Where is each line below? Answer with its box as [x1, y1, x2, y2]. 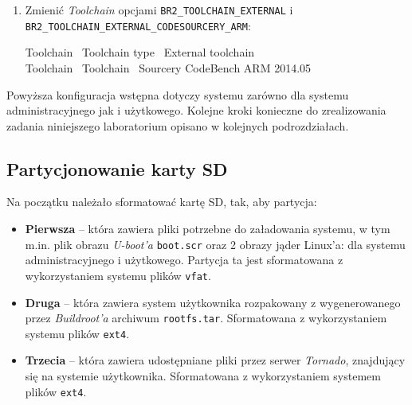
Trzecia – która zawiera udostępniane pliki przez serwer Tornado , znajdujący [25, 352, 406, 368]
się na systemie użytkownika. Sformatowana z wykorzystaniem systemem [25, 368, 381, 384]
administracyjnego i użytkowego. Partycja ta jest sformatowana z [25, 251, 343, 268]
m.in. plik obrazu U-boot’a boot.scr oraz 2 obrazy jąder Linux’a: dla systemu [25, 236, 406, 252]
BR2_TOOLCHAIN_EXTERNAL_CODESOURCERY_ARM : [25, 17, 251, 33]
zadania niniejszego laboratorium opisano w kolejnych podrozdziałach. [6, 117, 349, 134]
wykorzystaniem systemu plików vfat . [25, 267, 211, 283]
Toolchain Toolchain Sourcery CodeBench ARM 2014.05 [25, 59, 312, 76]
